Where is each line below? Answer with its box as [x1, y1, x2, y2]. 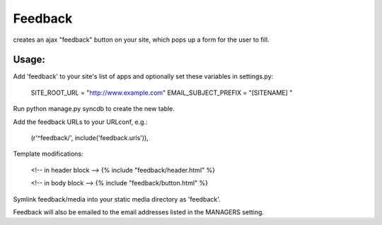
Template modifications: [13, 149, 83, 158]
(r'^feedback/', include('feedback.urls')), [30, 134, 149, 142]
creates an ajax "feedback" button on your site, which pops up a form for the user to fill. [13, 35, 270, 44]
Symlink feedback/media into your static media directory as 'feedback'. [13, 195, 221, 203]
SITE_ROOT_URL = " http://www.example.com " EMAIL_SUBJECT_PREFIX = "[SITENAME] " [30, 88, 293, 97]
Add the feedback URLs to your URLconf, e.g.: [13, 117, 148, 126]
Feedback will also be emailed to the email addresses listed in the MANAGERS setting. [13, 207, 265, 216]
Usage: [13, 54, 46, 66]
